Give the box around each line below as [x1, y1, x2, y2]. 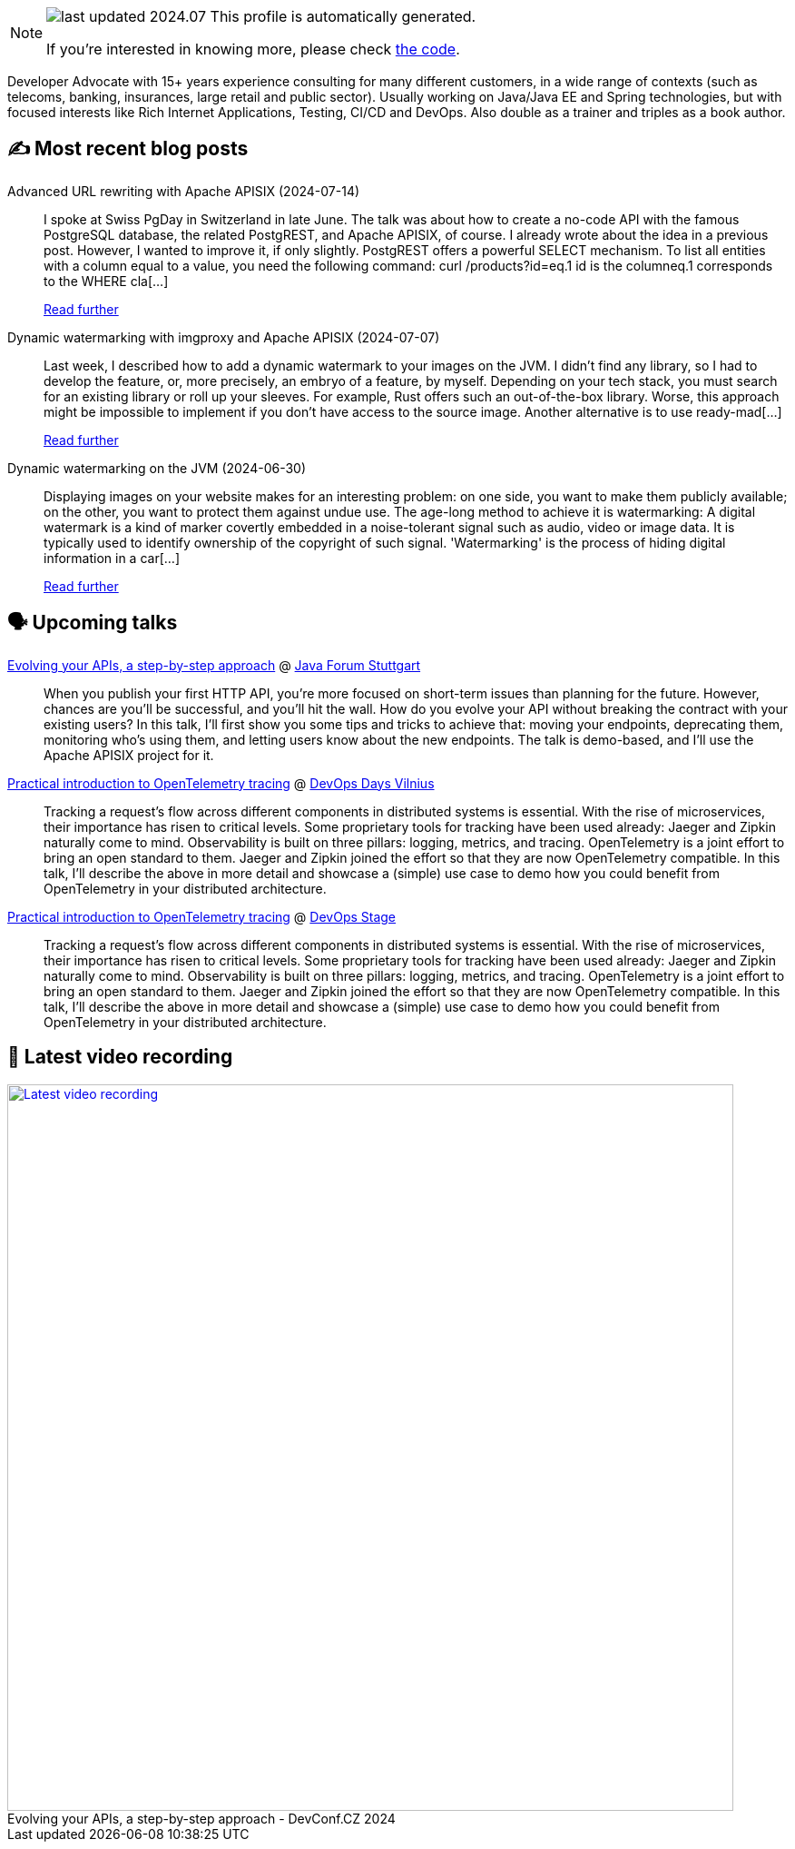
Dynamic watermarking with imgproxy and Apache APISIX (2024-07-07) [7, 329, 440, 345]
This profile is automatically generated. [210, 7, 476, 25]
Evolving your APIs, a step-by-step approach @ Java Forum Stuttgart [7, 657, 421, 673]
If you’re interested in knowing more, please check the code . [46, 40, 460, 58]
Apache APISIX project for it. [44, 747, 214, 763]
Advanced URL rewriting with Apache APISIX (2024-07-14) [7, 183, 360, 199]
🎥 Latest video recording [7, 1045, 233, 1069]
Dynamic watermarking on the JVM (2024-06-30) [7, 460, 307, 476]
